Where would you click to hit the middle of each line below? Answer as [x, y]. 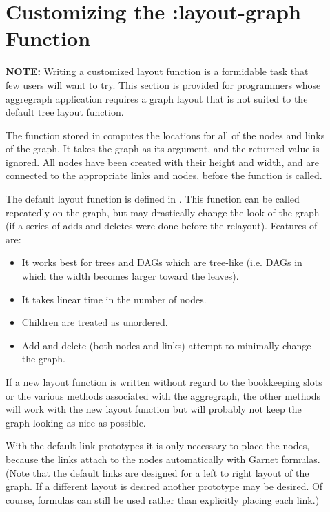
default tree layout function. [65, 112]
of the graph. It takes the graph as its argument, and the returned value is [163, 149]
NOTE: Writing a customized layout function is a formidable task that [157, 71]
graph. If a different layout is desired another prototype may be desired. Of [164, 486]
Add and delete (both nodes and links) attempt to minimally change [166, 345]
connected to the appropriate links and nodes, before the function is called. [164, 175]
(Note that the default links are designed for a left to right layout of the [157, 472]
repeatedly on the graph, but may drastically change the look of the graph [163, 212]
